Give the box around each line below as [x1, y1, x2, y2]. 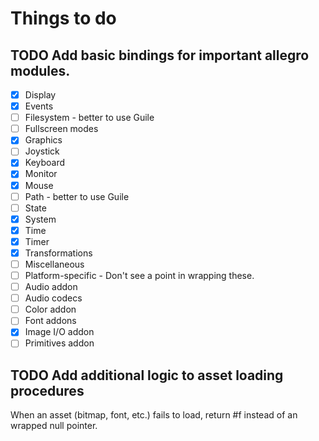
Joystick [24, 145, 60, 157]
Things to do [10, 7, 117, 30]
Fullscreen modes [24, 123, 99, 135]
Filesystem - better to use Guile [24, 112, 155, 124]
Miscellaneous [24, 258, 85, 270]
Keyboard [24, 157, 66, 169]
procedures [10, 382, 85, 399]
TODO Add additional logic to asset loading [10, 367, 284, 384]
